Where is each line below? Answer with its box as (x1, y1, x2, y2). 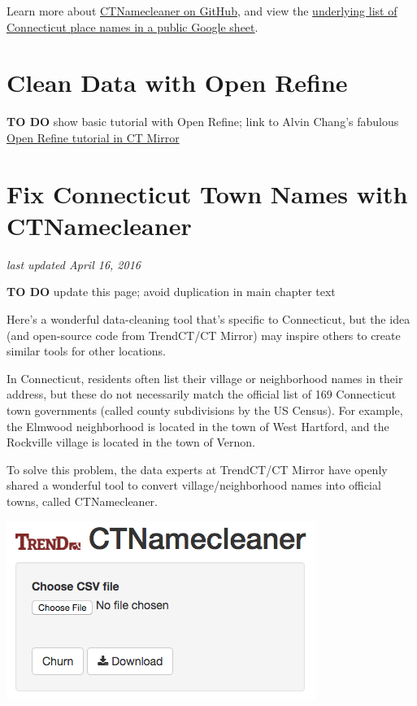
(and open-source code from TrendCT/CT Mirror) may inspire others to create (7, 326, 401, 343)
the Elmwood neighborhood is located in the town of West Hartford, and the (7, 417, 389, 434)
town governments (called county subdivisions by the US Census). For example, (7, 401, 403, 418)
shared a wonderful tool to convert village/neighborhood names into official (7, 477, 381, 494)
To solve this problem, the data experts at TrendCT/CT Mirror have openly (7, 460, 388, 477)
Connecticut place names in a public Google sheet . (7, 18, 258, 35)
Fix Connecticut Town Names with (7, 176, 408, 210)
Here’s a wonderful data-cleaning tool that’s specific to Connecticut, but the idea (7, 311, 410, 327)
